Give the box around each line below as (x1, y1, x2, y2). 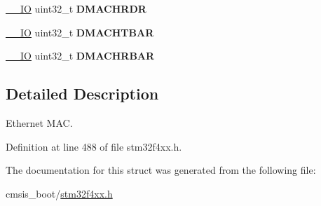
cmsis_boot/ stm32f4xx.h (6, 186, 113, 200)
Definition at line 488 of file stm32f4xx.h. (6, 139, 182, 153)
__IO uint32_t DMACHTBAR (6, 25, 154, 39)
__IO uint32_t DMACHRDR (6, 1, 146, 15)
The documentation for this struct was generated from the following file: (6, 163, 316, 177)
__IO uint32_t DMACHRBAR (6, 48, 155, 63)
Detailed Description (6, 83, 159, 104)
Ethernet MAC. (6, 115, 73, 130)
